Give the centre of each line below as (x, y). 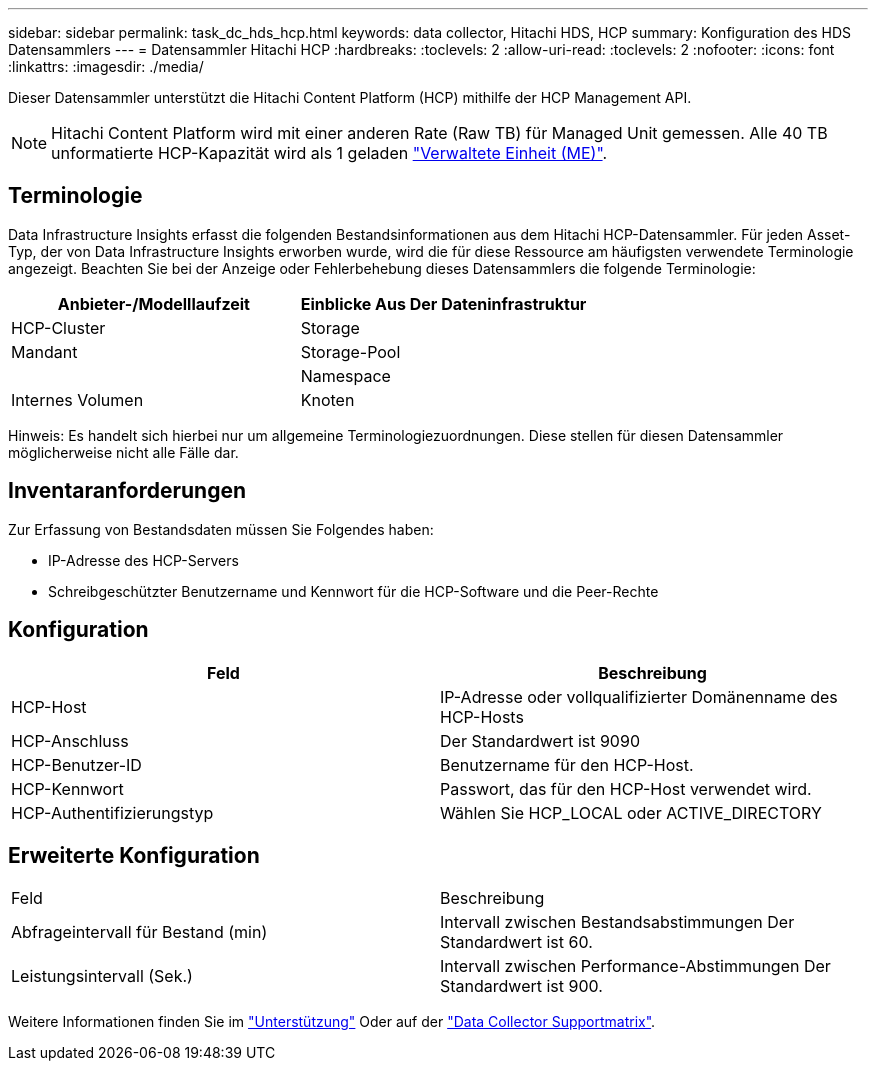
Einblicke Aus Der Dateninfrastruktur (443, 303)
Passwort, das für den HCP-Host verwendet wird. (626, 788)
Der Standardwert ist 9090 (540, 740)
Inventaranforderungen (127, 491)
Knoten (327, 399)
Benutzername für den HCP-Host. (567, 764)
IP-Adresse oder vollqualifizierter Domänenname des (639, 696)
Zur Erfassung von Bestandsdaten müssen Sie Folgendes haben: (221, 529)
